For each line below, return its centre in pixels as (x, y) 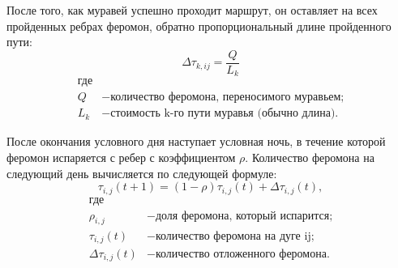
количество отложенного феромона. (242, 254)
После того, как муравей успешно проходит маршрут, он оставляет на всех (192, 10)
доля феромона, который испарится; (244, 216)
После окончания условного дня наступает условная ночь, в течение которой (196, 141)
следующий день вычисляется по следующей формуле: (142, 173)
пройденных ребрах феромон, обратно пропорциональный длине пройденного (199, 26)
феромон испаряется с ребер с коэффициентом (121, 157)
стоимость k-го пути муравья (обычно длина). (225, 114)
